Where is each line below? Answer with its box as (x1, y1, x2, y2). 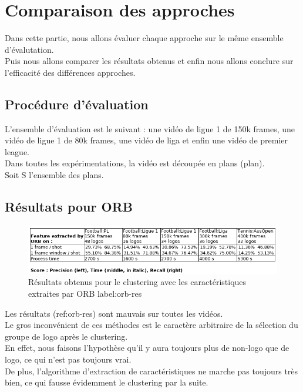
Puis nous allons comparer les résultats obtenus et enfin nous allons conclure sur (5, 55, 294, 67)
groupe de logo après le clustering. (5, 330, 128, 342)
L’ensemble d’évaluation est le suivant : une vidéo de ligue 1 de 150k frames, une (5, 122, 295, 135)
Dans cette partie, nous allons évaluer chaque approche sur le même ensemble (5, 32, 284, 44)
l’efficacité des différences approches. (5, 66, 136, 78)
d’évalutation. (5, 43, 54, 55)
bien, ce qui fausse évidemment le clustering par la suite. (5, 376, 208, 388)
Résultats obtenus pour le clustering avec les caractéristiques (28, 276, 247, 288)
